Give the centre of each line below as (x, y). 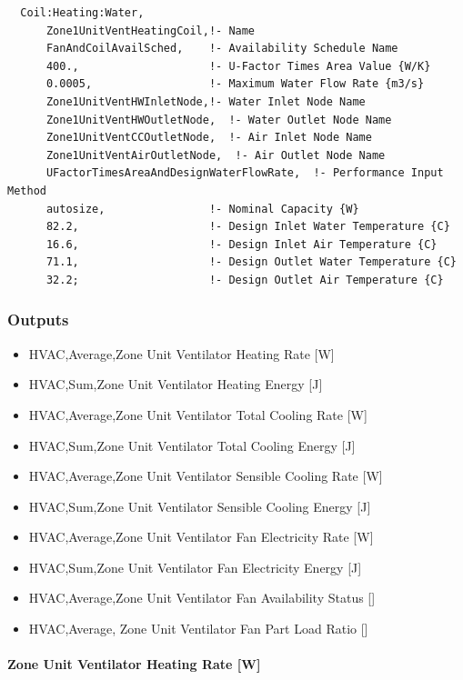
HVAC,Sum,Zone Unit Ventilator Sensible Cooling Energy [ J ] (200, 506)
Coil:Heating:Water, (82, 13)
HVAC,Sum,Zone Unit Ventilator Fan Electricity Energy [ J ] (195, 567)
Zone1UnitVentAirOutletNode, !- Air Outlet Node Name (216, 155)
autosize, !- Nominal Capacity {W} (202, 209)
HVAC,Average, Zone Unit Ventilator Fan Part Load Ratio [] (198, 629)
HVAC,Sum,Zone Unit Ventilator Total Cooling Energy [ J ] (192, 445)
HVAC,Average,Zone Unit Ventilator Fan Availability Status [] (202, 598)
